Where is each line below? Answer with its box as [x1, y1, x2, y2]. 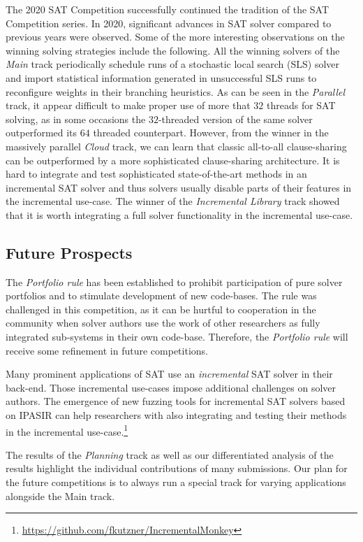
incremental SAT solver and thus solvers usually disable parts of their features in [6, 180, 352, 194]
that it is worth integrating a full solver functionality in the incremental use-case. [6, 207, 353, 222]
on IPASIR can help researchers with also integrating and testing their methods [6, 408, 347, 422]
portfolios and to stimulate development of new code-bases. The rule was [6, 288, 317, 303]
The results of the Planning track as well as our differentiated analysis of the [6, 447, 334, 462]
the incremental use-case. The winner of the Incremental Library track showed [6, 194, 340, 208]
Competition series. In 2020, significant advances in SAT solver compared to [6, 15, 332, 30]
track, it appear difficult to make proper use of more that [6, 98, 251, 113]
